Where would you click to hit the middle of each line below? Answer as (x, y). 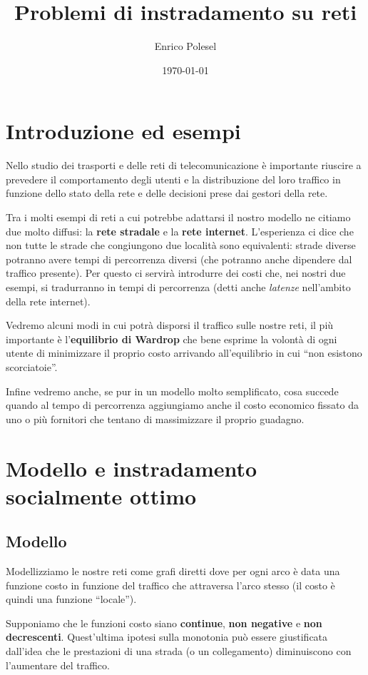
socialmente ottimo (101, 496)
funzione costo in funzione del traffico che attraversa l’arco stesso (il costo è (170, 585)
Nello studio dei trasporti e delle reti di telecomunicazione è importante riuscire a (184, 165)
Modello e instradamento (132, 468)
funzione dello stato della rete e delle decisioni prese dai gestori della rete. (167, 193)
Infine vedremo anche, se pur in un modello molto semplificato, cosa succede (172, 391)
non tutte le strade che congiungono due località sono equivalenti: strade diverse (181, 245)
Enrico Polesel (185, 46)
